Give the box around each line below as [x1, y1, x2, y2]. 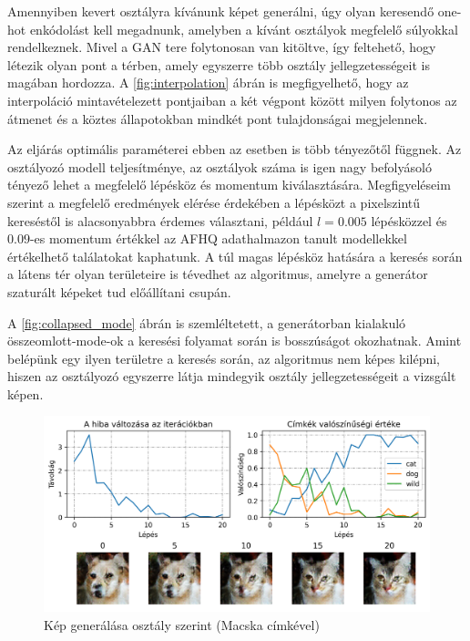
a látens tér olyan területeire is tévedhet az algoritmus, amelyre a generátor [7, 264, 428, 284]
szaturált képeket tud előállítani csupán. [7, 282, 231, 301]
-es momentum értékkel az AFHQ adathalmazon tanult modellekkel [29, 229, 407, 248]
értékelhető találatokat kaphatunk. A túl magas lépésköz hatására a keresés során [7, 246, 463, 265]
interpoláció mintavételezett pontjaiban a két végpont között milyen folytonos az [7, 90, 457, 109]
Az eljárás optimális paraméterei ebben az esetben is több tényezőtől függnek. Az [7, 140, 462, 159]
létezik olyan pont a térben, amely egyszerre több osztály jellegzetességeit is [7, 55, 430, 74]
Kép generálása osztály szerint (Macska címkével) [44, 615, 320, 634]
